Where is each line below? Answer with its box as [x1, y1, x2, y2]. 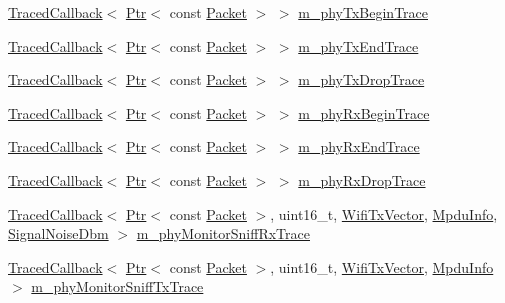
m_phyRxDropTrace [298, 169, 426, 190]
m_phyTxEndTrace [298, 35, 419, 56]
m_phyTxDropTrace [298, 69, 425, 90]
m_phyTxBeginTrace [298, 2, 429, 22]
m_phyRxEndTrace [298, 136, 420, 157]
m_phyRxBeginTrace [298, 102, 430, 123]
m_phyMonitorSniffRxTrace [136, 223, 310, 244]
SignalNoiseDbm [8, 223, 109, 244]
